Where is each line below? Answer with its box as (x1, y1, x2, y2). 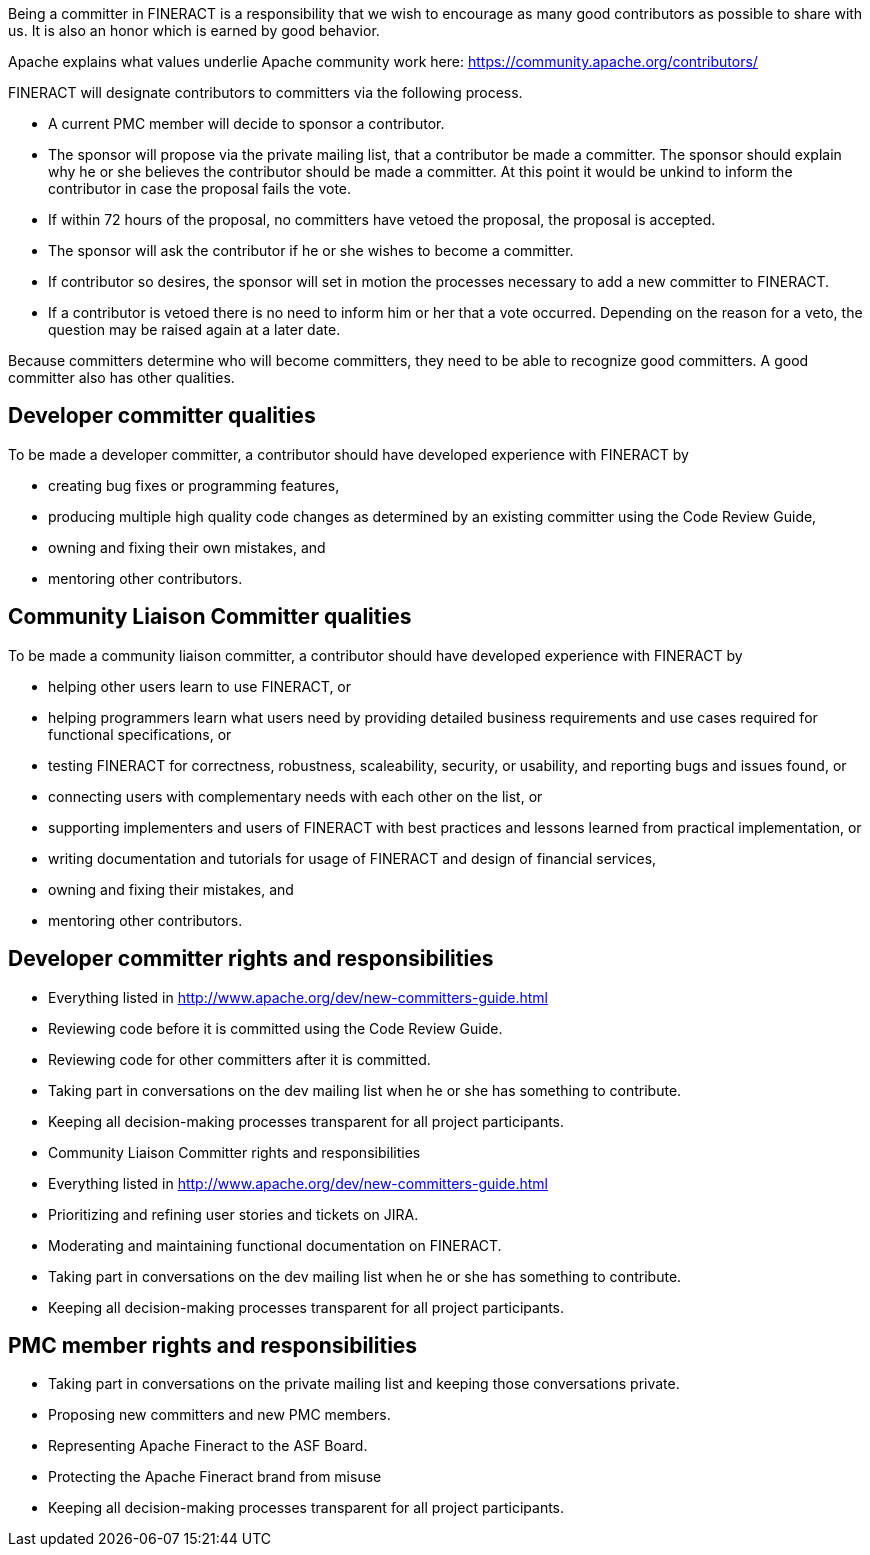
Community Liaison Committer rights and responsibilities (48, 1143, 421, 1161)
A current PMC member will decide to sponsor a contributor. (48, 115, 445, 132)
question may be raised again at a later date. (48, 321, 341, 338)
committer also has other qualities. (8, 369, 235, 386)
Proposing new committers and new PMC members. (48, 1406, 391, 1424)
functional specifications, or (48, 725, 232, 743)
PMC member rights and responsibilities (8, 1332, 418, 1358)
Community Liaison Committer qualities (8, 604, 412, 630)
